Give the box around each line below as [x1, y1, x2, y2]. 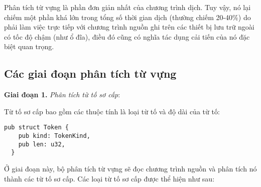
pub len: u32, [18, 140, 65, 148]
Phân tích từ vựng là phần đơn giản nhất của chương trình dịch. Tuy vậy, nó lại [4, 2, 251, 12]
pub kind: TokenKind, [18, 132, 90, 140]
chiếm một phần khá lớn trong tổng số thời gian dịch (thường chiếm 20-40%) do [4, 12, 251, 22]
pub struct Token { [4, 124, 69, 131]
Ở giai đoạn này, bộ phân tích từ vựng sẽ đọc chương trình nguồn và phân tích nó [4, 163, 257, 173]
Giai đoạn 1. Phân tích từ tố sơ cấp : [4, 89, 120, 100]
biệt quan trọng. [4, 41, 54, 52]
